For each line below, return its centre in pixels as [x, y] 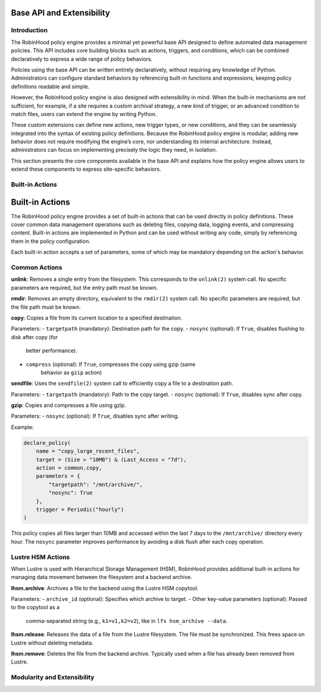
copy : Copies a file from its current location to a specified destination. [97, 318]
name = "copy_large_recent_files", [88, 451]
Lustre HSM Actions [40, 557]
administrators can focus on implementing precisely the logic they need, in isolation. [114, 150]
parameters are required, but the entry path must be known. [84, 287]
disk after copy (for [34, 337]
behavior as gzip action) [71, 372]
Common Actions [37, 268]
